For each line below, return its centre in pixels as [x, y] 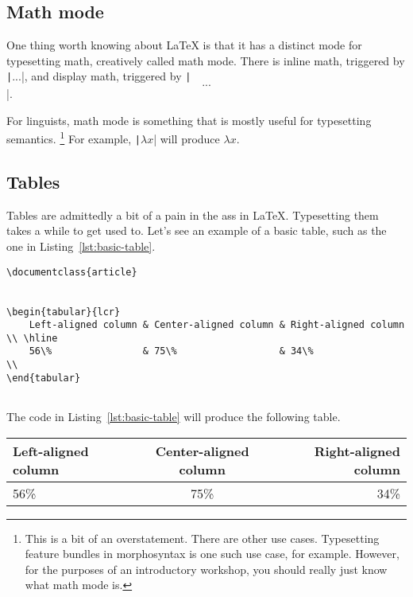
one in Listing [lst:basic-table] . [81, 246]
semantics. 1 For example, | [73, 137]
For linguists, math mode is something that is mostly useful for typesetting [189, 120]
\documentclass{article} [72, 272]
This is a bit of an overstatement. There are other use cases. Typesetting [202, 538]
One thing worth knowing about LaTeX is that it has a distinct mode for [184, 45]
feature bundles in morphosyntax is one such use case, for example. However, [212, 554]
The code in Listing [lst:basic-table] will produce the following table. [174, 417]
